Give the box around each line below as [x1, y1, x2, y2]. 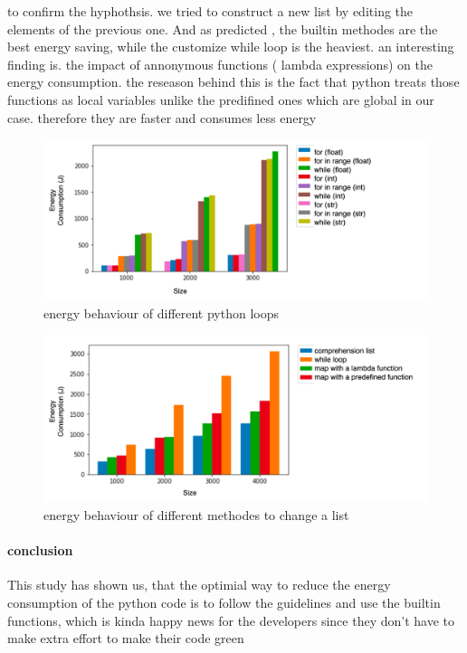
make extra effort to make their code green [7, 629, 244, 648]
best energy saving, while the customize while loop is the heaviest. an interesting [7, 37, 454, 56]
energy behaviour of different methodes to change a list [43, 506, 349, 525]
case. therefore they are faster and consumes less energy [7, 108, 317, 127]
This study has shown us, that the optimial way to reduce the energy [7, 575, 391, 594]
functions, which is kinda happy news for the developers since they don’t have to [7, 610, 454, 629]
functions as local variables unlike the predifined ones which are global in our [7, 90, 434, 109]
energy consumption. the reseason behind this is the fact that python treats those [7, 72, 460, 91]
